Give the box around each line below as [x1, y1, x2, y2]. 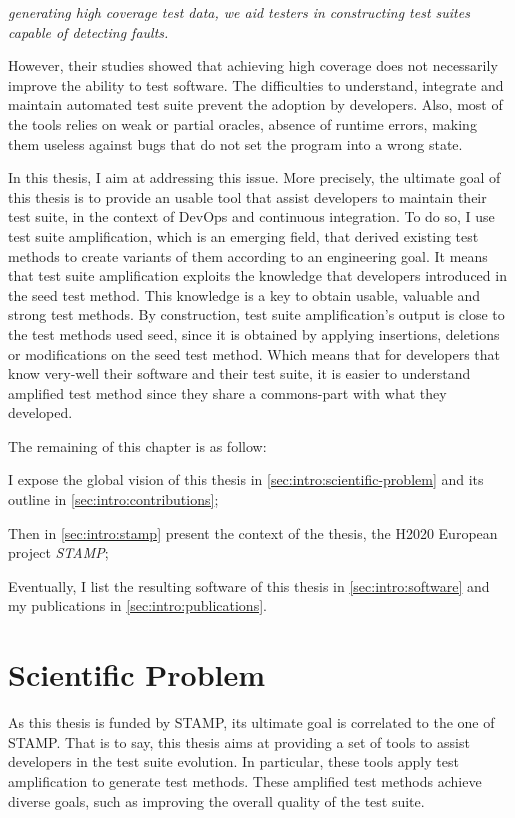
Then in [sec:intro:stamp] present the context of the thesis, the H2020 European [8, 522, 498, 543]
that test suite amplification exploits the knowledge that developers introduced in [8, 265, 507, 286]
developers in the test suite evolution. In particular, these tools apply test [8, 751, 459, 772]
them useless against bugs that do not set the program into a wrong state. [8, 133, 463, 154]
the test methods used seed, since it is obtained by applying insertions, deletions [8, 323, 500, 344]
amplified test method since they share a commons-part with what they [8, 382, 447, 403]
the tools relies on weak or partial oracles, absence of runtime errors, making [8, 113, 477, 134]
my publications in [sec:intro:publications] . [8, 595, 267, 616]
